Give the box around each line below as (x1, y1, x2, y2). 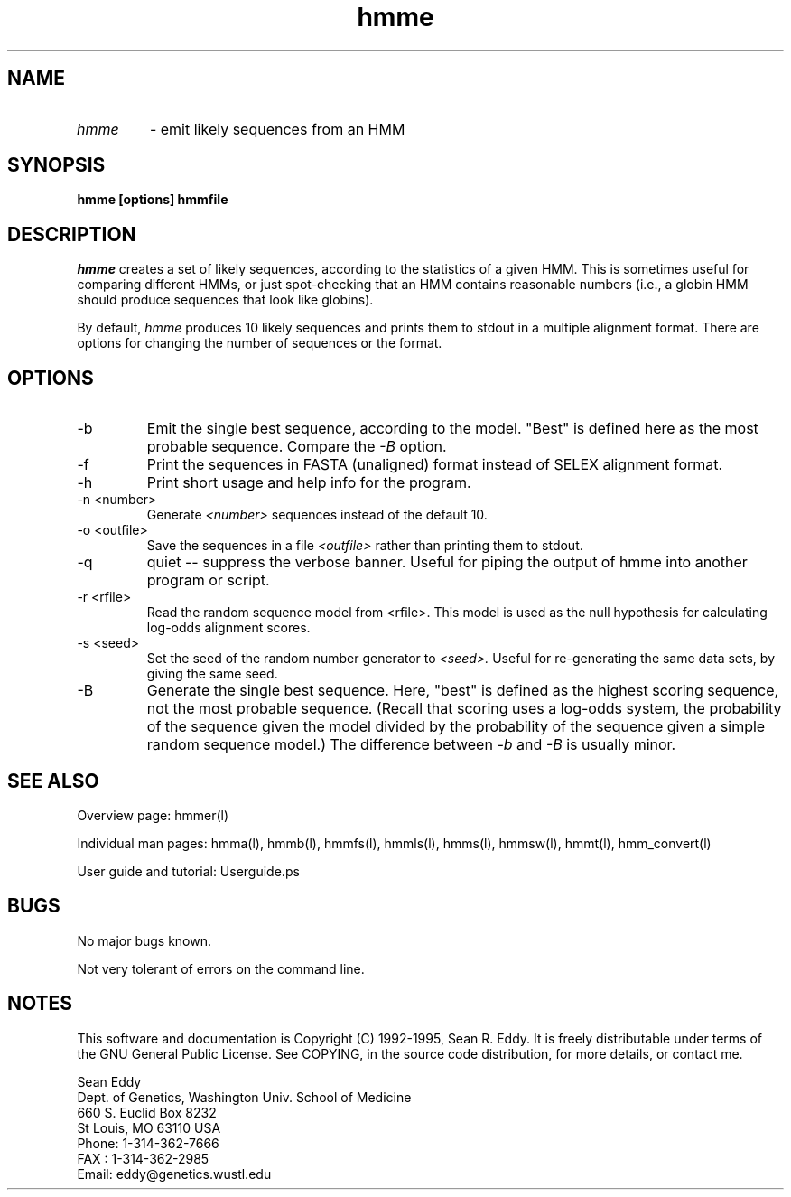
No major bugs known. (77, 932, 212, 949)
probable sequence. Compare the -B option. (146, 437, 447, 456)
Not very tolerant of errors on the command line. (77, 960, 365, 977)
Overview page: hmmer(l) (77, 807, 229, 823)
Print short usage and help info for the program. (146, 473, 471, 492)
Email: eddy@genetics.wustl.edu (77, 1165, 272, 1182)
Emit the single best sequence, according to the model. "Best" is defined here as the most (146, 419, 758, 438)
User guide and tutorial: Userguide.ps (77, 863, 300, 879)
